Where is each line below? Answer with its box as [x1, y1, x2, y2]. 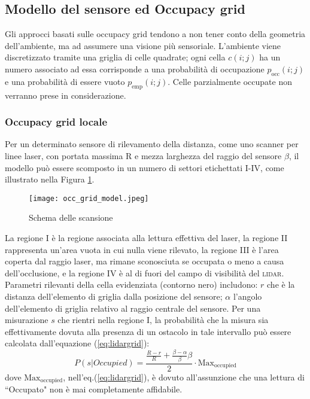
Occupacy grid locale [5, 114, 108, 129]
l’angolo [233, 290, 262, 302]
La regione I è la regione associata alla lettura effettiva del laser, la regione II [5, 232, 288, 244]
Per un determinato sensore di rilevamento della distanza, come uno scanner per [5, 138, 299, 150]
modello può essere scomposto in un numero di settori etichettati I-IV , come [5, 161, 284, 173]
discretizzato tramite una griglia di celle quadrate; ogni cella [5, 51, 226, 63]
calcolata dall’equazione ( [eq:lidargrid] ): [5, 337, 150, 349]
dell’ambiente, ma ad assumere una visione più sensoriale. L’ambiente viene [5, 39, 281, 51]
